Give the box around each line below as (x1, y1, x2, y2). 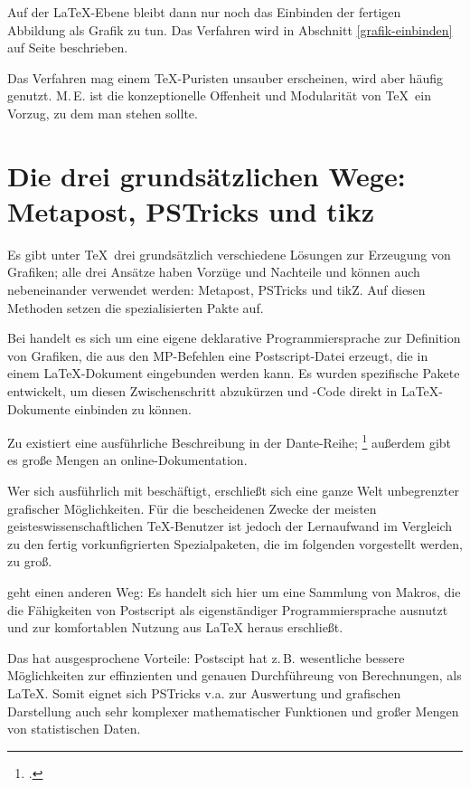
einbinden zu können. (74, 399, 192, 418)
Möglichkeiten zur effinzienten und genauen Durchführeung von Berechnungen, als (7, 666, 462, 685)
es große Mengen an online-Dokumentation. (7, 450, 248, 469)
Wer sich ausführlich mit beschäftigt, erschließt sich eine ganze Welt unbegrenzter (7, 481, 459, 500)
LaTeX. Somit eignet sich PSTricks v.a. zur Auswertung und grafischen (7, 684, 401, 702)
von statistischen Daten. (7, 719, 141, 738)
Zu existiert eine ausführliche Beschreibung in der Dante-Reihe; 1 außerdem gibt (7, 431, 452, 451)
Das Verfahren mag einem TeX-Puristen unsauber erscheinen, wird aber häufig (7, 68, 444, 87)
